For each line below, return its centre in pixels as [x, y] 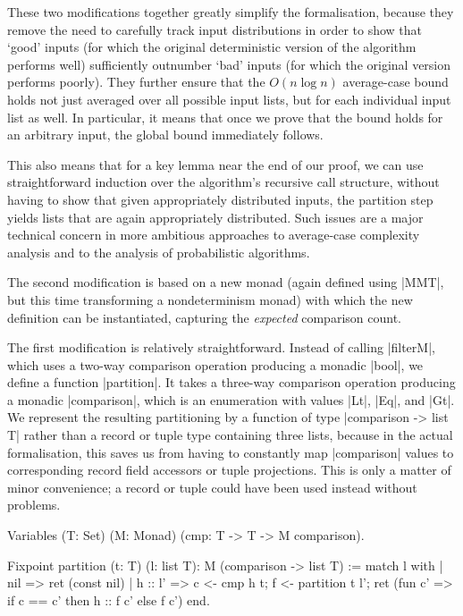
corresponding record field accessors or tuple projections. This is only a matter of [229, 470]
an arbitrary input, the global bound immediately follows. [165, 135]
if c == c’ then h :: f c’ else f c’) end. [109, 599]
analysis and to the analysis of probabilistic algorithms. [159, 252]
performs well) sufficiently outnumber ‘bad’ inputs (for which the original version [229, 64]
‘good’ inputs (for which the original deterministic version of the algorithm [212, 47]
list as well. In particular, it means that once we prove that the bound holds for [225, 117]
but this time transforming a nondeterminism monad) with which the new [210, 299]
